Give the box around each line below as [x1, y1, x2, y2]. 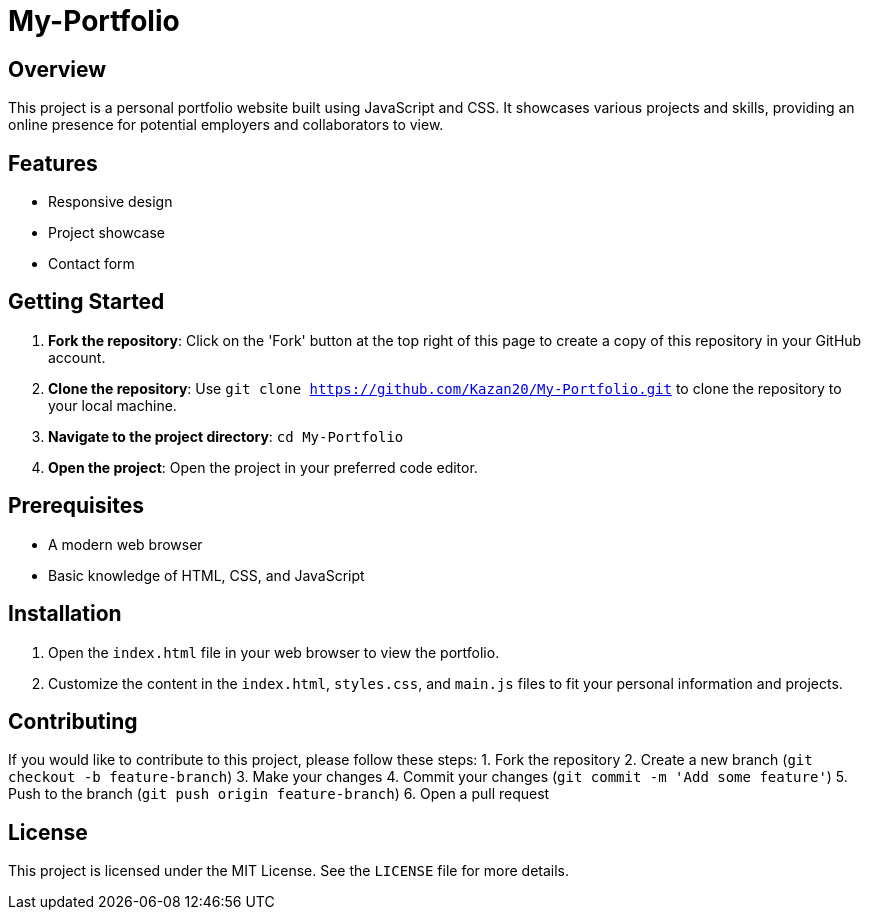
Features [8, 150, 98, 176]
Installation [8, 601, 122, 627]
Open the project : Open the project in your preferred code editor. [48, 458, 478, 476]
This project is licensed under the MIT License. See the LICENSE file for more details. [8, 862, 570, 880]
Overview [8, 56, 107, 82]
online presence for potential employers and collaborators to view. [8, 116, 444, 134]
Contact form [48, 255, 135, 273]
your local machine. [48, 396, 177, 414]
